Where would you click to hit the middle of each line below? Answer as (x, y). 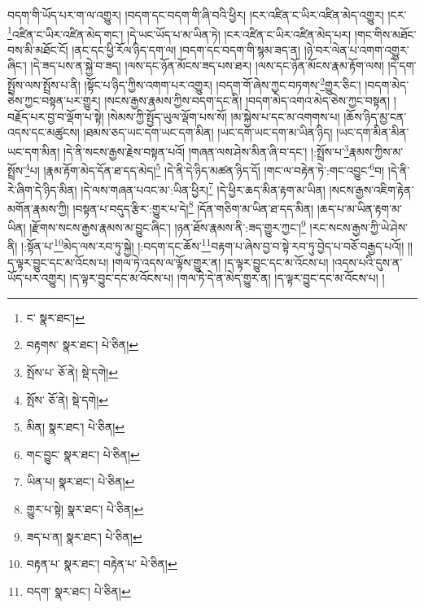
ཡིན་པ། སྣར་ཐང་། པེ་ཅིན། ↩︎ (81, 481)
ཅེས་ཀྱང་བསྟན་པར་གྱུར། (54, 101)
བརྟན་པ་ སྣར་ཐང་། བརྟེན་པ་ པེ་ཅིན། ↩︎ (102, 564)
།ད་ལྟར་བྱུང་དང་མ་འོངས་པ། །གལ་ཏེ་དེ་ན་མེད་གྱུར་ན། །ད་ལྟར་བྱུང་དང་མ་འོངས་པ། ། (227, 278)
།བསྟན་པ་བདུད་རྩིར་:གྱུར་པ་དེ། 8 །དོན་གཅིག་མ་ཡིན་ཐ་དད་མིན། (193, 207)
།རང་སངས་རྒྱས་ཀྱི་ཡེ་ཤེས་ (359, 227)
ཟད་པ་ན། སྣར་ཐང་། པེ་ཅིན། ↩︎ (84, 536)
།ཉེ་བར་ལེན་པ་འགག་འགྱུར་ (356, 49)
